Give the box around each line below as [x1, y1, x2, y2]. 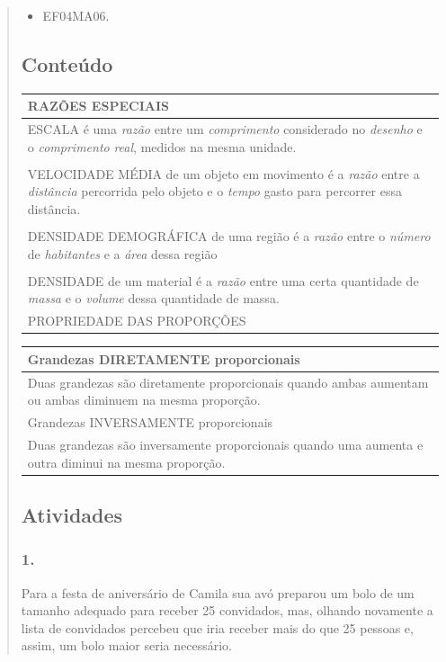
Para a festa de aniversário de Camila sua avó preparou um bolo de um [21, 583, 415, 602]
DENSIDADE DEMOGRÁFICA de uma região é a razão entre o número [27, 227, 431, 246]
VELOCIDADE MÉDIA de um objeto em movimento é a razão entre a [27, 164, 420, 183]
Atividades [21, 501, 123, 529]
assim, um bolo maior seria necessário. [21, 636, 232, 655]
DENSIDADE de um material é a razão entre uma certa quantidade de [27, 271, 419, 290]
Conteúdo [21, 49, 113, 77]
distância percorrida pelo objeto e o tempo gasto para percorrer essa [27, 182, 402, 201]
